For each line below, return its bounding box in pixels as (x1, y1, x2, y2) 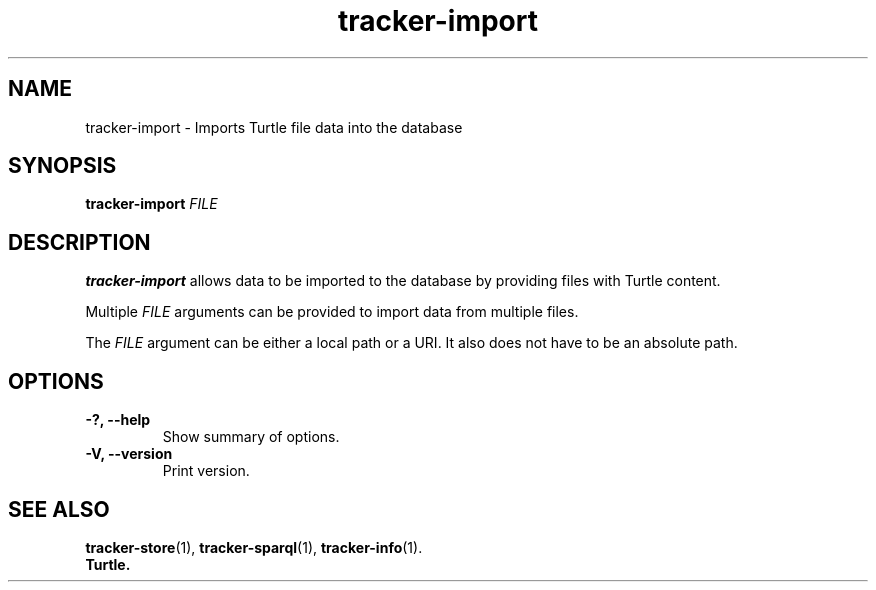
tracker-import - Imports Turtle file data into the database (85, 118, 463, 136)
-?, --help (85, 411, 151, 429)
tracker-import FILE (85, 195, 218, 213)
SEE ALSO (8, 496, 110, 522)
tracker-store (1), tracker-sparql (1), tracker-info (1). (85, 538, 423, 556)
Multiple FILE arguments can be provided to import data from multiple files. (85, 303, 579, 321)
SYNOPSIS (8, 153, 117, 179)
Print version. (162, 462, 250, 480)
